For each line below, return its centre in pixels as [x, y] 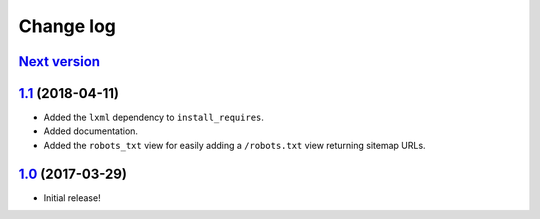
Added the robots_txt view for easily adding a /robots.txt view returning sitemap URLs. [234, 145]
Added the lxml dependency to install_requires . [154, 117]
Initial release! [72, 197]
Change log [67, 26]
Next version [59, 61]
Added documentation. [91, 131]
